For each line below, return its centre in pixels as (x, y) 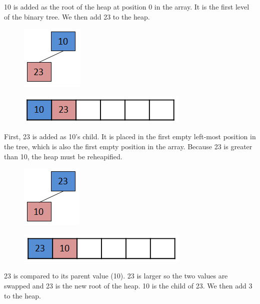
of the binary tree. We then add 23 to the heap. (77, 16)
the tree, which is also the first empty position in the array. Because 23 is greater (128, 146)
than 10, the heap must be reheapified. (63, 156)
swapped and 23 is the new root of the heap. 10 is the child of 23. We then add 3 (128, 285)
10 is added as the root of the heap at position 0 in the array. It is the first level (127, 7)
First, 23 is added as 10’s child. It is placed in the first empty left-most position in (130, 136)
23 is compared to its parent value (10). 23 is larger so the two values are (116, 276)
